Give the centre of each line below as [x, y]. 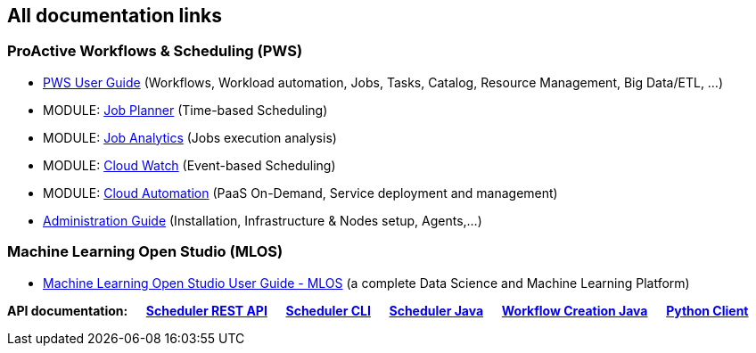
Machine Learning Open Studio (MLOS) [145, 252]
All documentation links [115, 16]
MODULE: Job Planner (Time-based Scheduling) [185, 110]
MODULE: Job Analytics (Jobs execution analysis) [190, 137]
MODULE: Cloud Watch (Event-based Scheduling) [189, 165]
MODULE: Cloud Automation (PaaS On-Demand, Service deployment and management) [300, 193]
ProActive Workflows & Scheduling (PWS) [155, 51]
